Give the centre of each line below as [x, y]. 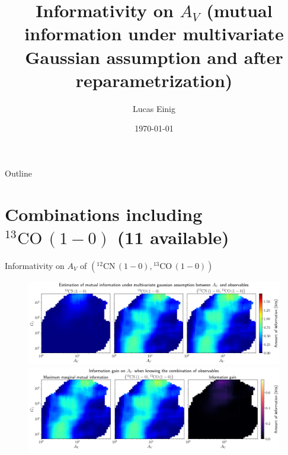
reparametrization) [154, 80]
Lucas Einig [154, 108]
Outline [18, 173]
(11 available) [173, 237]
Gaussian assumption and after [154, 57]
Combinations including [104, 214]
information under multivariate [154, 33]
